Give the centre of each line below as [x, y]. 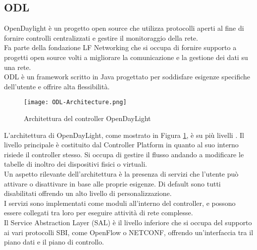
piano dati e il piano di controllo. [54, 242]
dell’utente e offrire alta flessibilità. [57, 86]
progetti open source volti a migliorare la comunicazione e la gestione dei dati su [126, 57]
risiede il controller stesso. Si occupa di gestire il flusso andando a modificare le [124, 154]
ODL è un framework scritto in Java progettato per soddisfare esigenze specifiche [127, 77]
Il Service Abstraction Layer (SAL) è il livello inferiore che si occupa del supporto [128, 222]
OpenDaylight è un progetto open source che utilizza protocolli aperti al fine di [124, 28]
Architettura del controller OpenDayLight [87, 118]
